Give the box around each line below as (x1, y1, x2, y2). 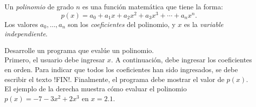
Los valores (4, 19, 38, 29)
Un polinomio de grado (4, 1, 74, 11)
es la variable (184, 19, 223, 29)
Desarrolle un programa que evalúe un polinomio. (4, 45, 154, 55)
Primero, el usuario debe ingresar (4, 54, 105, 65)
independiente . (4, 28, 48, 39)
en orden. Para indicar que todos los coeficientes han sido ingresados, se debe (4, 64, 238, 75)
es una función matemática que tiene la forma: (82, 1, 223, 11)
